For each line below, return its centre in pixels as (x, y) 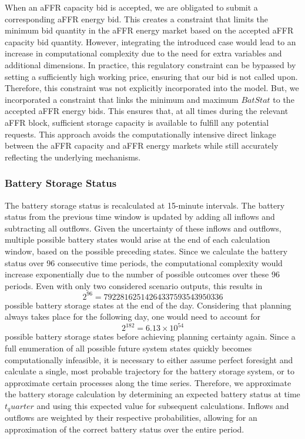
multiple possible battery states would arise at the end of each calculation (138, 239)
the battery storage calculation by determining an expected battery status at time (152, 394)
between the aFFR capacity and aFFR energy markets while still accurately (142, 145)
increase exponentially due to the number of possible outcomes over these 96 (142, 274)
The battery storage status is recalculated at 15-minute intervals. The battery (145, 205)
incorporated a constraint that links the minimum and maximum (122, 99)
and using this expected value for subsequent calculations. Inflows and (163, 406)
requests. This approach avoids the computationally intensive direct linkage (140, 134)
